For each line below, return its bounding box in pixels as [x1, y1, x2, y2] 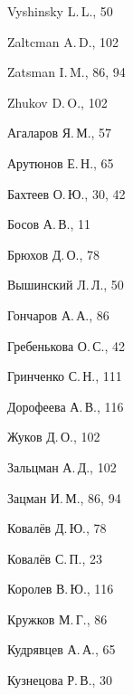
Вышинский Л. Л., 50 [7, 275, 124, 294]
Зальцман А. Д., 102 [7, 457, 117, 476]
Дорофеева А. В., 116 [7, 396, 124, 415]
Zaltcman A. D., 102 [7, 32, 119, 51]
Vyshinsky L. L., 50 [7, 2, 113, 20]
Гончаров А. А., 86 [7, 305, 109, 324]
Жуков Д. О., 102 [7, 427, 100, 446]
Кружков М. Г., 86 [7, 609, 108, 628]
